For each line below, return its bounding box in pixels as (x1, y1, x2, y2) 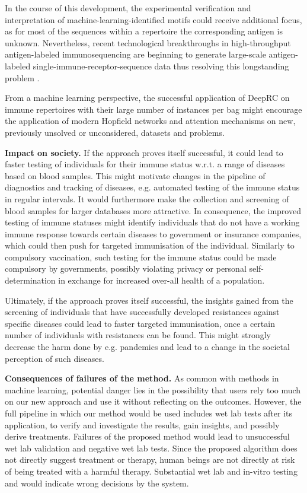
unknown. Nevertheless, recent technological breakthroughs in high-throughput (5, 36, 291, 49)
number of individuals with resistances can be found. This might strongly (5, 329, 271, 341)
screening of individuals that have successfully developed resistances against (5, 306, 280, 318)
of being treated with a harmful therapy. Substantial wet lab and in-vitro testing (5, 465, 298, 477)
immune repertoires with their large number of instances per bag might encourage (5, 103, 302, 115)
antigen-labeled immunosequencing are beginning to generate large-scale (5, 48, 266, 61)
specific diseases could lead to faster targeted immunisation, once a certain (5, 317, 275, 329)
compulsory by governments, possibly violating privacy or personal (5, 262, 247, 275)
